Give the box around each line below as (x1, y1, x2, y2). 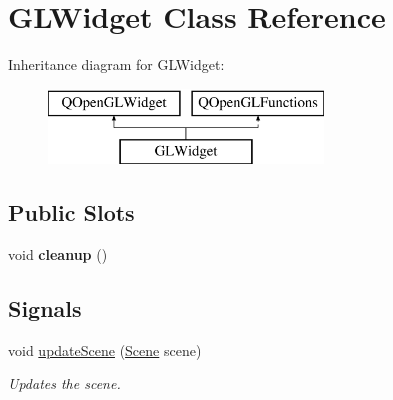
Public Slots (8, 197, 135, 228)
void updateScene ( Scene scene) (8, 339, 202, 360)
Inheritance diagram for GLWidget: (8, 54, 225, 75)
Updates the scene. (8, 373, 121, 394)
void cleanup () (8, 244, 108, 265)
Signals (8, 293, 82, 324)
